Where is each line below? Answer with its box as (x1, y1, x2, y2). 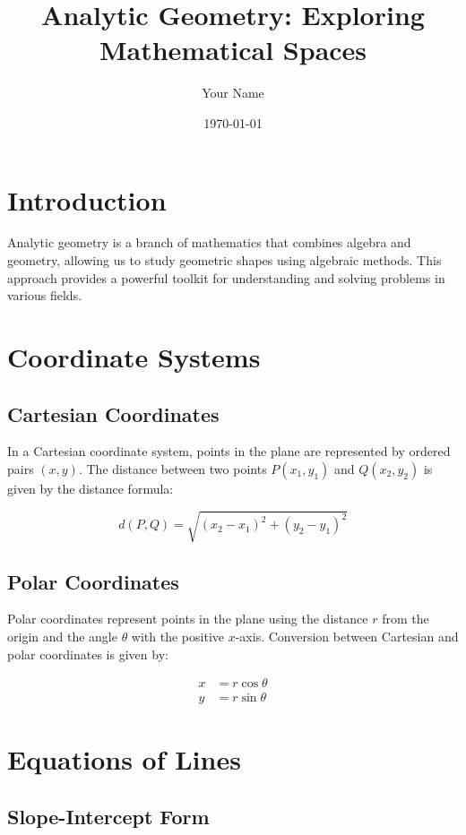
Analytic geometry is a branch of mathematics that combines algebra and (7, 233, 411, 252)
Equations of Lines (7, 741, 241, 778)
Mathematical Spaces (99, 31, 367, 68)
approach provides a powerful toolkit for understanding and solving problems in (7, 268, 445, 287)
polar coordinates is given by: (7, 644, 168, 663)
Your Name (202, 83, 264, 102)
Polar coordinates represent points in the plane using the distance (7, 609, 368, 628)
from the (382, 609, 429, 628)
